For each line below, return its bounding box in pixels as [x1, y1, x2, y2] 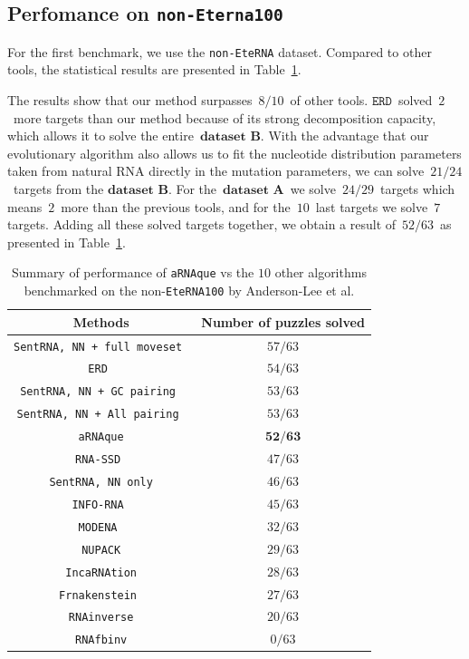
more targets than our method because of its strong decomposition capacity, [13, 108, 436, 127]
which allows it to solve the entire [7, 126, 194, 145]
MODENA [78, 520, 118, 534]
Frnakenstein [59, 588, 138, 602]
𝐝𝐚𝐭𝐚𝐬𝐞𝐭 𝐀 [223, 184, 284, 197]
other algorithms [274, 263, 367, 282]
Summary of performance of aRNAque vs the [11, 263, 254, 282]
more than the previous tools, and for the [61, 197, 291, 216]
